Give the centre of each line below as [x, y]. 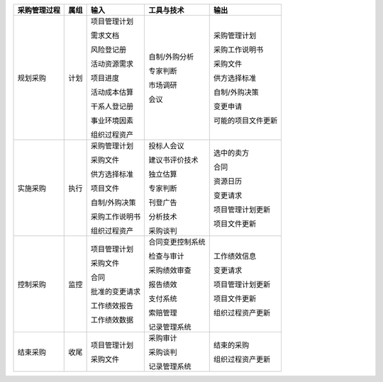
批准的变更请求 [116, 292]
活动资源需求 [112, 64]
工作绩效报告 [112, 306]
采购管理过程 [39, 10]
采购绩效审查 [170, 270]
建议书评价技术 [173, 160]
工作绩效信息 [235, 256]
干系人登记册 [112, 106]
